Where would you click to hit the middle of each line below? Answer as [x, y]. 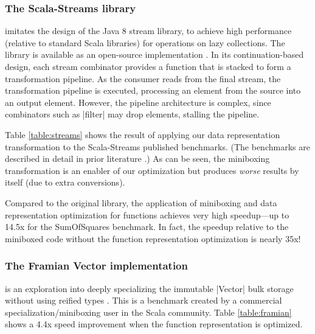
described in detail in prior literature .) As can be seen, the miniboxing [137, 158]
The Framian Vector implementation [96, 266]
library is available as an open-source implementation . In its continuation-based [154, 54]
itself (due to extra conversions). [65, 182]
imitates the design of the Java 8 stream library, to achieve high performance [148, 31]
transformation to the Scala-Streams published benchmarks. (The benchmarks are [157, 146]
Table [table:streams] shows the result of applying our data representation [143, 134]
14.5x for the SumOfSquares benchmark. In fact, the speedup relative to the [147, 227]
